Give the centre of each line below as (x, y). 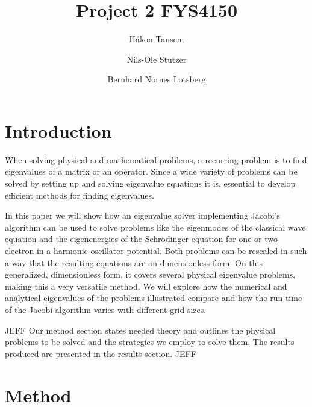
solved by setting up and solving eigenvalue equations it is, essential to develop (150, 183)
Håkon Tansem (157, 39)
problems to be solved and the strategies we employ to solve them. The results (150, 342)
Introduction (58, 130)
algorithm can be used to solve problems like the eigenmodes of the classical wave (155, 227)
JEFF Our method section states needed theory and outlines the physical (140, 330)
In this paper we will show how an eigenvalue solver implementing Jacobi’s (143, 215)
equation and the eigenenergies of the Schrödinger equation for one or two (141, 239)
